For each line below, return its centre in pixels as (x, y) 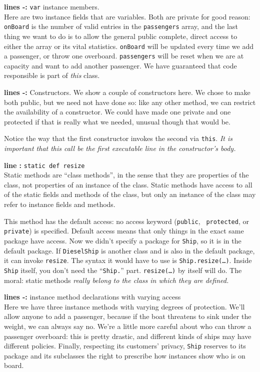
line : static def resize (44, 165)
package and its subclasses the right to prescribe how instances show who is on (125, 355)
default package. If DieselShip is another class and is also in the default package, (129, 250)
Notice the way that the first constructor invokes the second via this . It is (118, 138)
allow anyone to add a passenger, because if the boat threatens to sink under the (128, 316)
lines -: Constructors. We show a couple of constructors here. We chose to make (127, 92)
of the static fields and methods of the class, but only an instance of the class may (130, 194)
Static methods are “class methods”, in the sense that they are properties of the (126, 175)
